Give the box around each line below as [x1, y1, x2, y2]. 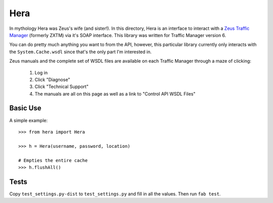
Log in [34, 69, 48, 75]
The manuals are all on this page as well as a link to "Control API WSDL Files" [34, 91, 196, 97]
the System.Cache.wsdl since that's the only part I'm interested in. [9, 49, 152, 55]
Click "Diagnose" [34, 76, 70, 83]
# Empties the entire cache [18, 157, 88, 163]
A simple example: [9, 117, 48, 124]
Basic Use [9, 104, 41, 112]
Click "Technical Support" [34, 84, 88, 90]
